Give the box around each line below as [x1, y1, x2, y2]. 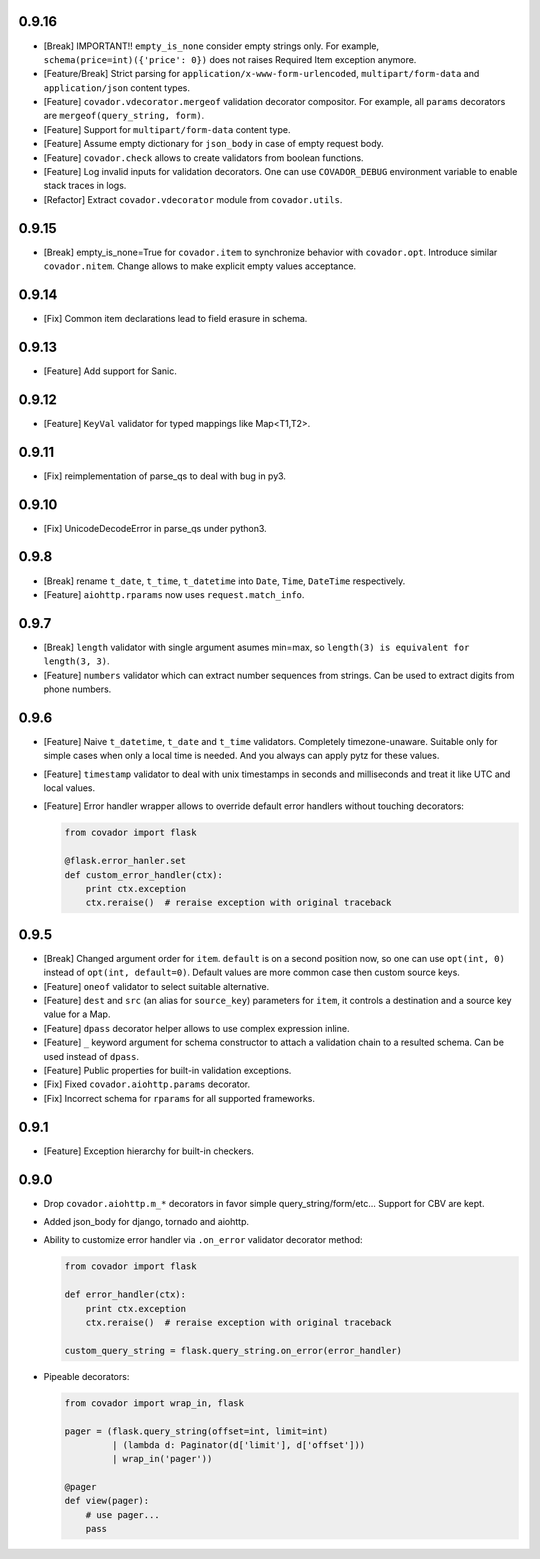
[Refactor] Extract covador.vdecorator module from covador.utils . [43, 193, 343, 205]
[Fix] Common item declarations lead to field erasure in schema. [43, 313, 308, 325]
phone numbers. [43, 683, 112, 695]
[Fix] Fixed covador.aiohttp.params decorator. [43, 1078, 251, 1090]
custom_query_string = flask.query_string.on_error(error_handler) [64, 1345, 403, 1356]
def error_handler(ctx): [64, 1289, 187, 1300]
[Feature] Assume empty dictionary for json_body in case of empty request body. [43, 138, 384, 150]
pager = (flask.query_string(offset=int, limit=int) [64, 1425, 329, 1437]
